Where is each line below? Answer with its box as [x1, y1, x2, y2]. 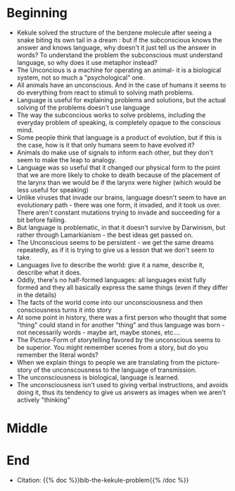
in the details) [16, 291, 57, 299]
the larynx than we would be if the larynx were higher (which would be [16, 178, 222, 186]
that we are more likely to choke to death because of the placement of [16, 171, 221, 179]
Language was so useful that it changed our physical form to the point [16, 163, 221, 171]
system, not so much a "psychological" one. [16, 73, 145, 82]
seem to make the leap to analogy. [16, 155, 117, 164]
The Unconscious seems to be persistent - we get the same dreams [16, 238, 214, 246]
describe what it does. [16, 268, 82, 277]
